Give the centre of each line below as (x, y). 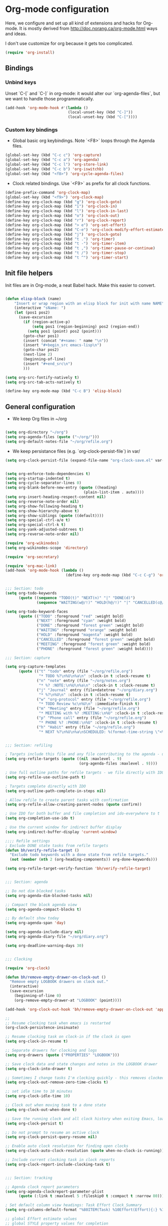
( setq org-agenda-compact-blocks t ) (43, 909)
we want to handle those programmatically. (49, 98)
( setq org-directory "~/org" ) (37, 432)
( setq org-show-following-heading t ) (44, 506)
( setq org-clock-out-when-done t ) (41, 1109)
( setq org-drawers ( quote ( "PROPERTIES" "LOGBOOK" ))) (62, 1055)
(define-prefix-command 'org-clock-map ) (48, 192)
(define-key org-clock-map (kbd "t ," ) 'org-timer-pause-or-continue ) (80, 248)
